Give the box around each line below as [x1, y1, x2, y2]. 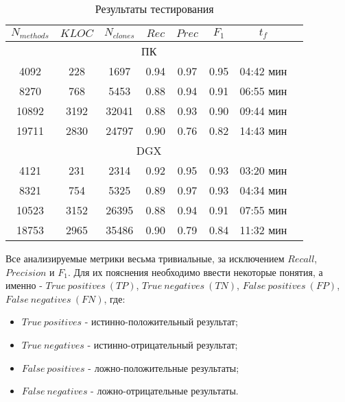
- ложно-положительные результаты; [88, 360, 239, 375]
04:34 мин [239, 181, 287, 198]
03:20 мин [239, 162, 287, 178]
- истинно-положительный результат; [84, 314, 238, 329]
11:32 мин [239, 221, 287, 238]
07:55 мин [239, 201, 287, 218]
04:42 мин [239, 62, 287, 79]
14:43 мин [239, 122, 287, 138]
